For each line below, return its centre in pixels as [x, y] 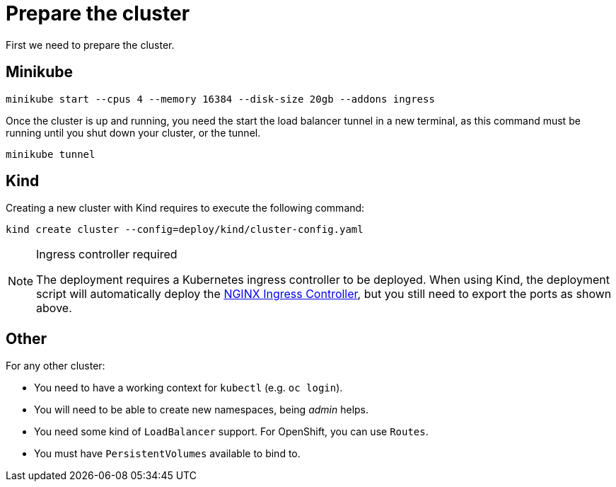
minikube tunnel [51, 154]
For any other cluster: [56, 366]
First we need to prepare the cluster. [90, 45]
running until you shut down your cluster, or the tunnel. [133, 132]
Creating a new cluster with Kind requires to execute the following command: [185, 208]
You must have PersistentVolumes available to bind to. [167, 454]
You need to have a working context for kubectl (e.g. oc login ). [188, 388]
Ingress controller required [107, 254]
